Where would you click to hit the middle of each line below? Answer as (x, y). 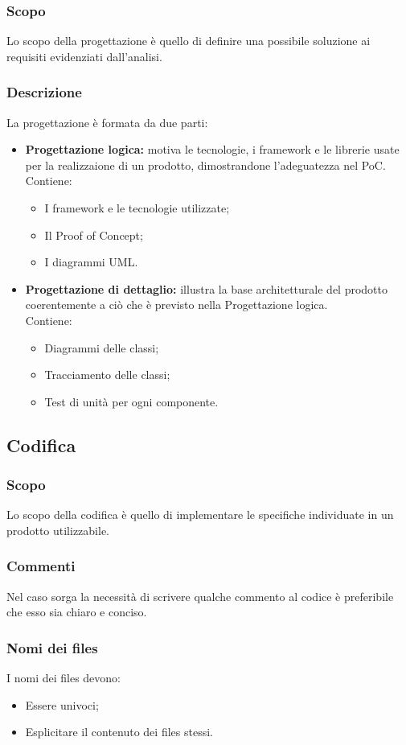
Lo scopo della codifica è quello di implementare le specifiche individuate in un (200, 515)
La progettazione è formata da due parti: (107, 122)
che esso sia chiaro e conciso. (77, 612)
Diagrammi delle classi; (102, 347)
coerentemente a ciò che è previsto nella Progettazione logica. (176, 305)
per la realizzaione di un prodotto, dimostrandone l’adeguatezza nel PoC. (205, 165)
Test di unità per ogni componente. (131, 401)
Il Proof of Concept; (94, 235)
